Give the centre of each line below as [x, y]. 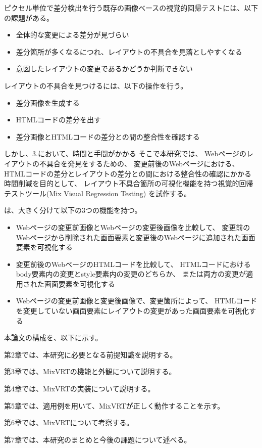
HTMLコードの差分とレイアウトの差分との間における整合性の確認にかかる [128, 173]
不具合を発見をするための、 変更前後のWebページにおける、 [139, 163]
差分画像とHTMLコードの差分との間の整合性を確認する [108, 136]
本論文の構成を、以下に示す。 [53, 338]
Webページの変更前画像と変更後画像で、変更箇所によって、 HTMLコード [137, 301]
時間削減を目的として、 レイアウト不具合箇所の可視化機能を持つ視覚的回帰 [129, 183]
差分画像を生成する [48, 102]
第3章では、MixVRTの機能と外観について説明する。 [90, 371]
